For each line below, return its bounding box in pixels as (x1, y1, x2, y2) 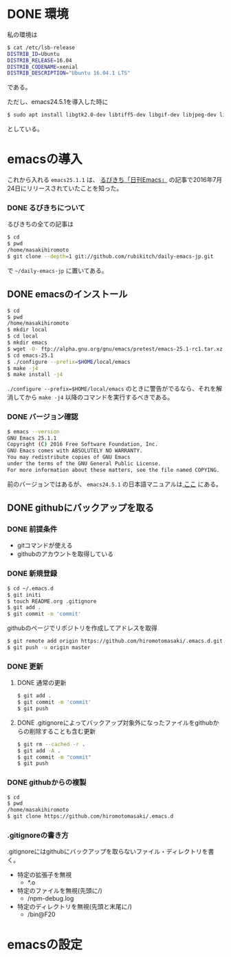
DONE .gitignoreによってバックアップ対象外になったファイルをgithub (16, 718, 213, 727)
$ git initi (7, 591, 41, 598)
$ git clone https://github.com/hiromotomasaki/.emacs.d (7, 813, 174, 820)
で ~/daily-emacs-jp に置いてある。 (7, 266, 108, 274)
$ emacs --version (7, 428, 60, 435)
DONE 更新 (7, 661, 43, 671)
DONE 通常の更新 (16, 679, 67, 687)
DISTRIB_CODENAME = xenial (7, 63, 78, 70)
